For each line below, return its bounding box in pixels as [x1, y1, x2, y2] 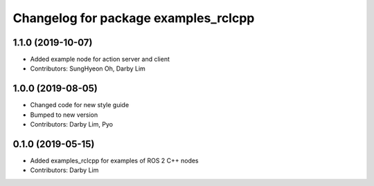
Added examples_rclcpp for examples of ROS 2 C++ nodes [30, 156, 199, 165]
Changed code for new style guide [30, 101, 130, 109]
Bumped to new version [30, 111, 98, 119]
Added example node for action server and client [30, 55, 170, 64]
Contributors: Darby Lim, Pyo [30, 120, 114, 129]
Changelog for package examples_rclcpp [12, 10, 255, 26]
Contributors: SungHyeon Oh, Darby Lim [30, 64, 145, 73]
